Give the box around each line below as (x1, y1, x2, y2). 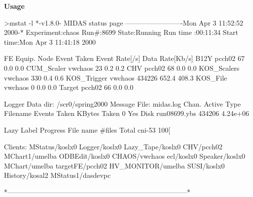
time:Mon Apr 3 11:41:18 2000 (4, 36, 96, 47)
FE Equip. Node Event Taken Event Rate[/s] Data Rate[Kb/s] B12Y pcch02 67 (4, 53, 245, 63)
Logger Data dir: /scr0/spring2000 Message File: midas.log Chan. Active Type (4, 98, 241, 109)
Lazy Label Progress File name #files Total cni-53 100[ (4, 124, 171, 135)
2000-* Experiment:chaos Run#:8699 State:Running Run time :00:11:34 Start (4, 27, 239, 37)
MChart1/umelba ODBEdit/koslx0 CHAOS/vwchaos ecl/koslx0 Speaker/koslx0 (4, 151, 246, 161)
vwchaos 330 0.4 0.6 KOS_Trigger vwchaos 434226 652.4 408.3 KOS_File (4, 72, 227, 83)
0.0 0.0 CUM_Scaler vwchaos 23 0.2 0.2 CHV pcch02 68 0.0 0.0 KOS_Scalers (4, 62, 240, 73)
